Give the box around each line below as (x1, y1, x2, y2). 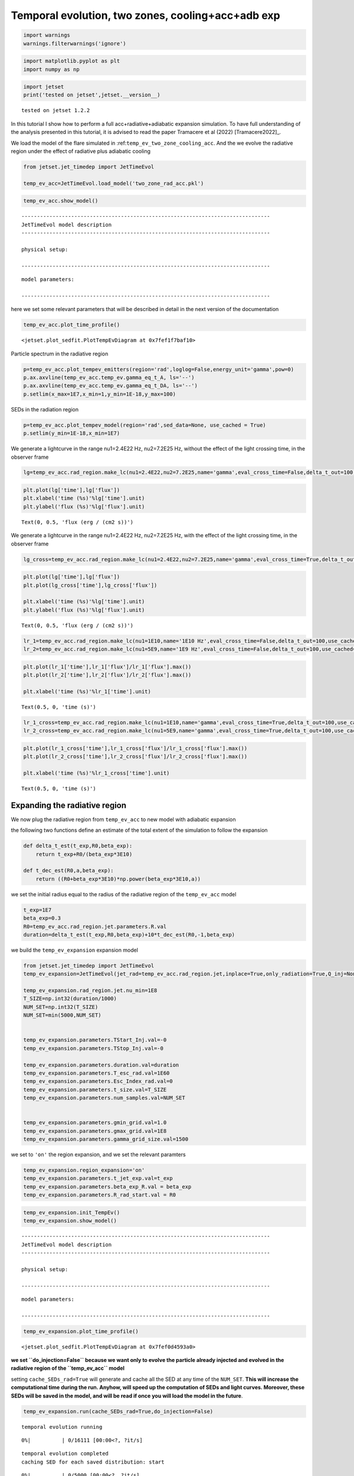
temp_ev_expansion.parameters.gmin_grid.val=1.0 (23, 1119, 167, 1126)
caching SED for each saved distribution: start (21, 1458, 165, 1465)
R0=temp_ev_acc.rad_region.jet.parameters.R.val (23, 923, 167, 930)
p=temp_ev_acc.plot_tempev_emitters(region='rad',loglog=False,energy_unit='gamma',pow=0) (23, 366, 294, 373)
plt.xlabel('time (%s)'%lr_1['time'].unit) (23, 688, 152, 695)
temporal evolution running (21, 1423, 103, 1430)
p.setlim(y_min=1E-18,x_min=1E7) (23, 430, 120, 437)
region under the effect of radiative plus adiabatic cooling (11, 148, 150, 155)
